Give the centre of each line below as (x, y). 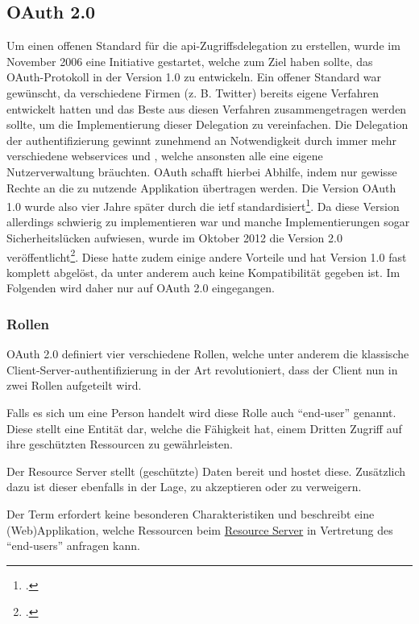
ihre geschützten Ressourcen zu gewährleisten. (120, 444)
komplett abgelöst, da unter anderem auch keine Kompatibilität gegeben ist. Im (203, 272)
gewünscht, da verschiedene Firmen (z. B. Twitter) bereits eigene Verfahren (193, 92)
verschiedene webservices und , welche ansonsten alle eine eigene (165, 156)
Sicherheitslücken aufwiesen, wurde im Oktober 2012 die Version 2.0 (174, 237)
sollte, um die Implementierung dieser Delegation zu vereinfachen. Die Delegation (207, 124)
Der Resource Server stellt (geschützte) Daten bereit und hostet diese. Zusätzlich (206, 471)
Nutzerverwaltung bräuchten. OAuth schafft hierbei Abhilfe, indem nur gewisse (202, 171)
